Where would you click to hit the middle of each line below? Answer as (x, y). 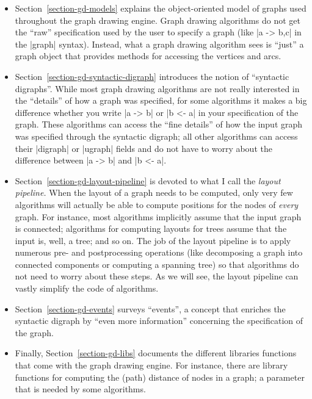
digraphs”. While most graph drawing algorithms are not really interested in (157, 88)
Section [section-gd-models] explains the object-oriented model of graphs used (161, 8)
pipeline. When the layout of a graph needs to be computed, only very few (154, 192)
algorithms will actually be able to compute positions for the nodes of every (157, 204)
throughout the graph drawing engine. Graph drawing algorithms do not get (158, 20)
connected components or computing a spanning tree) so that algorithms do (157, 264)
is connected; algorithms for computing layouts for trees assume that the (151, 228)
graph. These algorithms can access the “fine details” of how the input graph (159, 124)
